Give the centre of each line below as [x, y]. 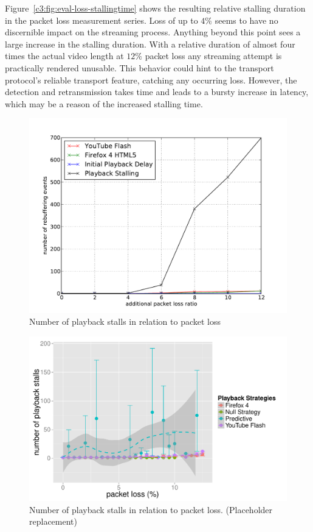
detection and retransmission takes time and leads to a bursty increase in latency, [157, 92]
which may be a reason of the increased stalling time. [104, 103]
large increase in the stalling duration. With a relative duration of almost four [150, 44]
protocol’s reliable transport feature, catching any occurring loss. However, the [151, 80]
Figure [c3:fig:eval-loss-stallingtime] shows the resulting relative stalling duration [155, 8]
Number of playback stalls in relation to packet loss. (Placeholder [151, 509]
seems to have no [246, 20]
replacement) [53, 521]
